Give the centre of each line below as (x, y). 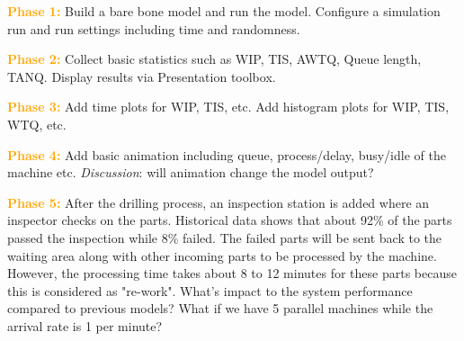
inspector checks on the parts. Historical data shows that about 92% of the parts (230, 220)
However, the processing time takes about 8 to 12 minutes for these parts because (232, 273)
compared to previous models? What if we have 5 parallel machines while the (220, 308)
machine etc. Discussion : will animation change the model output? (191, 172)
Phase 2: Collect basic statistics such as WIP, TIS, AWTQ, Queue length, (214, 59)
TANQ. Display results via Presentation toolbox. (142, 76)
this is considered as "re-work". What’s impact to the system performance (210, 290)
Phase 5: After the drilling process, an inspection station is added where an (219, 202)
